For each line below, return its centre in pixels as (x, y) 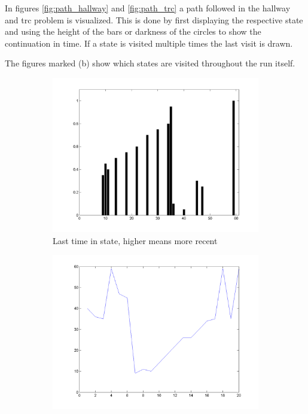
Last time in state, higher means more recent (135, 240)
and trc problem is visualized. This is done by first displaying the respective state (154, 19)
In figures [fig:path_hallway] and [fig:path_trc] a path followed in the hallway (148, 8)
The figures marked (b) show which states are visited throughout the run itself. (150, 63)
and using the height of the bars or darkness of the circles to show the (133, 31)
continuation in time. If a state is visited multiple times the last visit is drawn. (149, 43)
